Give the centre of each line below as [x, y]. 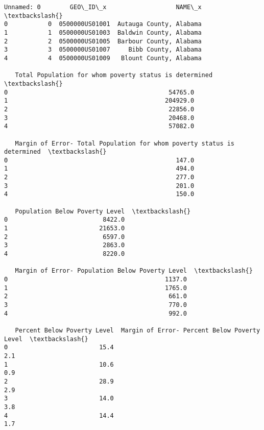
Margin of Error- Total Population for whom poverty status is [125, 143]
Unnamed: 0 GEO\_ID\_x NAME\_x [103, 7]
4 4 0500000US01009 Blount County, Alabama [103, 58]
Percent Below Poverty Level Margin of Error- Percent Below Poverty [138, 330]
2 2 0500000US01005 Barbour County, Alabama [103, 41]
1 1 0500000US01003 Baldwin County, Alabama [103, 32]
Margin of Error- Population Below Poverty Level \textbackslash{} [134, 271]
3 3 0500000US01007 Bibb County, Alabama [103, 50]
